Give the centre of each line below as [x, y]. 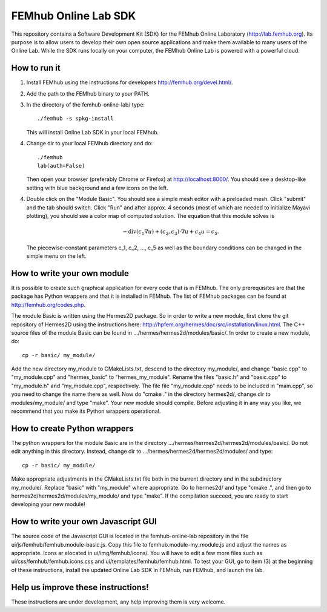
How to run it [36, 68]
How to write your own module [70, 273]
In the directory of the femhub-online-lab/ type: [86, 105]
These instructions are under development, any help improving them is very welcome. [118, 602]
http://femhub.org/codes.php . [48, 304]
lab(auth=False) [61, 166]
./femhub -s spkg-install [76, 119]
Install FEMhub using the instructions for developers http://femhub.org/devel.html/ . [130, 82]
